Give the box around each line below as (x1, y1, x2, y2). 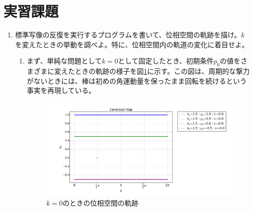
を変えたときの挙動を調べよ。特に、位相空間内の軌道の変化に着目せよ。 (15, 39, 249, 49)
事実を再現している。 (27, 85, 96, 95)
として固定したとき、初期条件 (118, 56, 214, 66)
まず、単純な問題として (27, 56, 102, 66)
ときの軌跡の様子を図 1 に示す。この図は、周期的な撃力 (75, 66, 250, 76)
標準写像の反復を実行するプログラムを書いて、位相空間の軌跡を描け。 (15, 30, 241, 40)
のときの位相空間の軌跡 (62, 197, 139, 208)
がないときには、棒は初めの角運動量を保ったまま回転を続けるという (27, 75, 247, 86)
